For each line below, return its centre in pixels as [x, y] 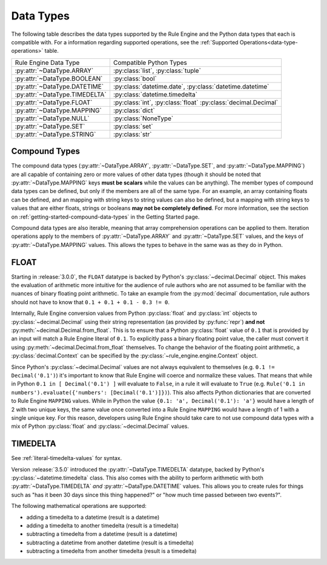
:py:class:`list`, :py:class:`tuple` [157, 70]
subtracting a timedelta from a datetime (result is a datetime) [102, 534]
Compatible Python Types [150, 63]
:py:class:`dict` [134, 110]
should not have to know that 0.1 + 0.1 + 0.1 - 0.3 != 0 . [90, 302]
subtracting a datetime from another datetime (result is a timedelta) [110, 543]
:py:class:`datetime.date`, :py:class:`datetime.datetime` [191, 86]
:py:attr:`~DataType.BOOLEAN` [59, 78]
